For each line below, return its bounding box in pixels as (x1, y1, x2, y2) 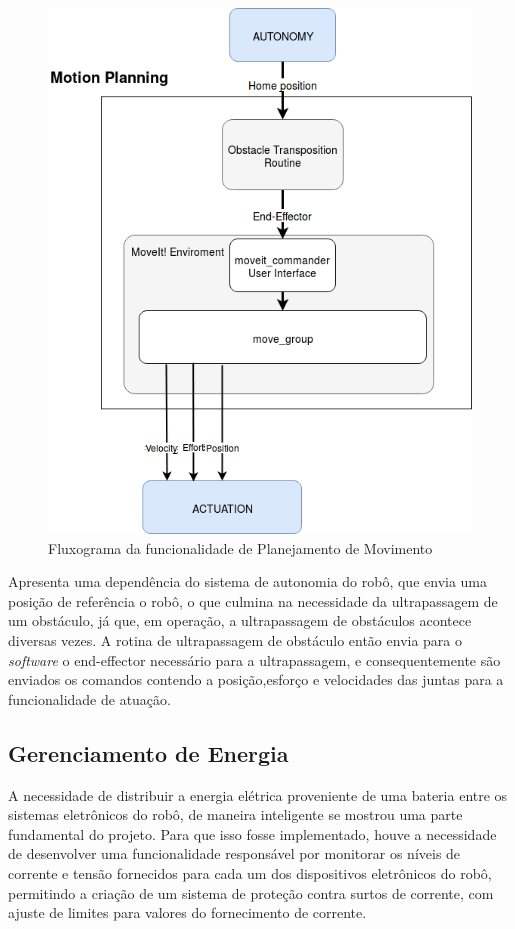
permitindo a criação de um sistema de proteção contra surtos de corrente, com (8, 882, 494, 903)
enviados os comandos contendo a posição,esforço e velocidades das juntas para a (8, 669, 504, 690)
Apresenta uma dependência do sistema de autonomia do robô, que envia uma (8, 571, 488, 592)
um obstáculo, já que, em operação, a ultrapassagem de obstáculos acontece (8, 610, 472, 631)
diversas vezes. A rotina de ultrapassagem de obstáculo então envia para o (8, 630, 463, 650)
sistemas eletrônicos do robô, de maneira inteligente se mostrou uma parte (8, 804, 463, 825)
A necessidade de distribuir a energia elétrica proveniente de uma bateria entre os (8, 784, 508, 805)
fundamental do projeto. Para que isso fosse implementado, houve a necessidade (8, 823, 497, 844)
